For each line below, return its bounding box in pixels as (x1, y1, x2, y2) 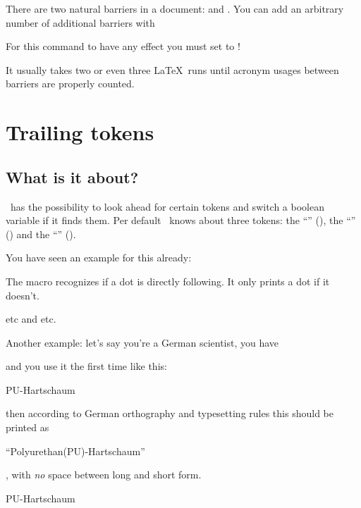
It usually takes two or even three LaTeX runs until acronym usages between (6, 62, 339, 77)
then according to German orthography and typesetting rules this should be (6, 406, 334, 421)
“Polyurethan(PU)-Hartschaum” (6, 443, 145, 458)
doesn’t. (6, 287, 39, 302)
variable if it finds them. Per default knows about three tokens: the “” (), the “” (6, 213, 356, 228)
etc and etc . (6, 311, 56, 326)
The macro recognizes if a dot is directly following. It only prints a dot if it (6, 273, 330, 288)
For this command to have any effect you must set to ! (6, 39, 240, 54)
